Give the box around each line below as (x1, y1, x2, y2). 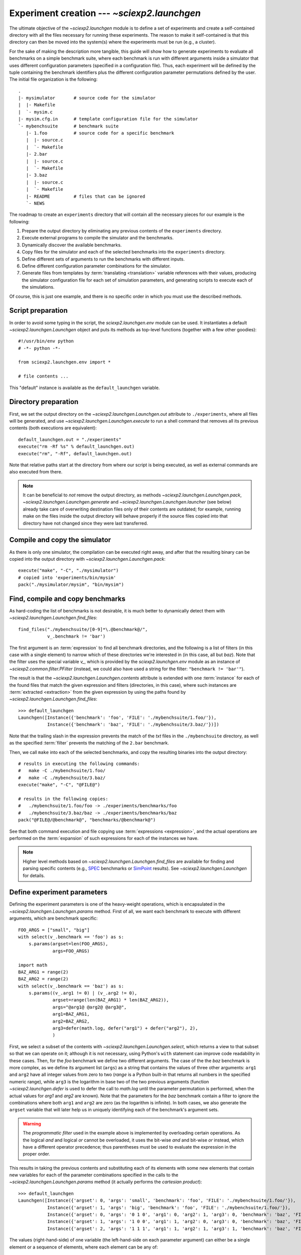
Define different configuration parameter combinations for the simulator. (22, 263, 171, 269)
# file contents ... (18, 373, 69, 379)
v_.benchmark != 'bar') (47, 634, 106, 640)
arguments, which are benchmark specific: (9, 915, 98, 921)
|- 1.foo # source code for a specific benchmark (26, 131, 175, 136)
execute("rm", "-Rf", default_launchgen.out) (18, 451, 132, 456)
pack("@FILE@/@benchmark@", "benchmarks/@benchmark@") (18, 817, 156, 823)
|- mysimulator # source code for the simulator (18, 95, 156, 101)
